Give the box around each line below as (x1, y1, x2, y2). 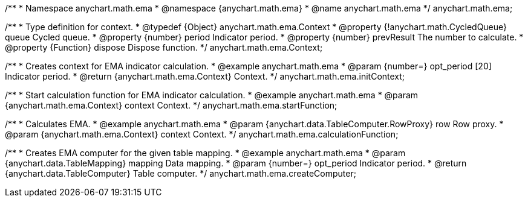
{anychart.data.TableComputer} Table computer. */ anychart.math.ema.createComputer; (5, 168, 356, 178)
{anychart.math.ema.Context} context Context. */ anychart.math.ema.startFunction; (5, 100, 337, 110)
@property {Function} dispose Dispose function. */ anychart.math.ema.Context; (5, 42, 323, 52)
